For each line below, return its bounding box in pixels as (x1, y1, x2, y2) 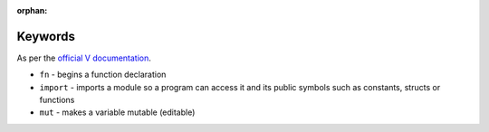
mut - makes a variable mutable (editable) (39, 107, 196, 118)
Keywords (16, 28, 76, 44)
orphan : (16, 5, 48, 15)
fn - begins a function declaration (39, 69, 167, 80)
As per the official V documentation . (16, 52, 151, 63)
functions (39, 95, 75, 106)
